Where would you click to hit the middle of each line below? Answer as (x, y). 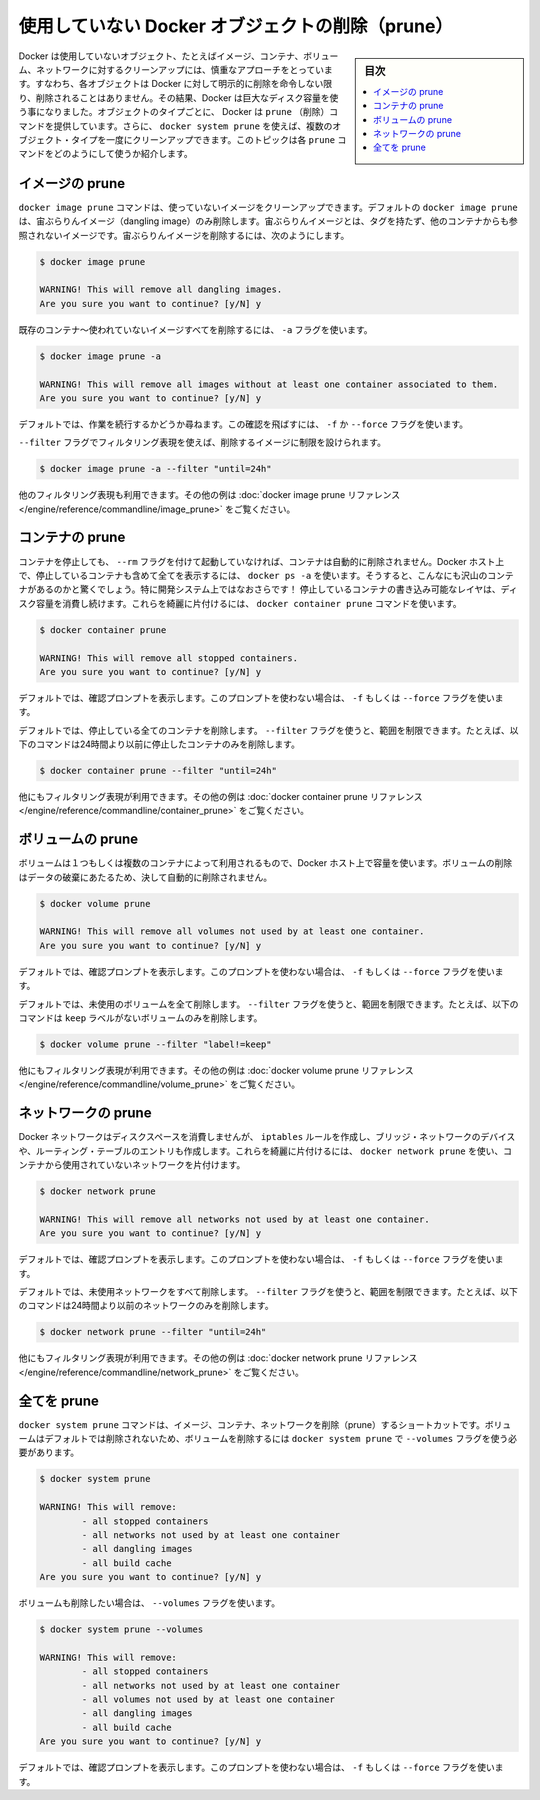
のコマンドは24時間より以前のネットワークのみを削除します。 (146, 1306)
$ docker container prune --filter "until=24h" (158, 771)
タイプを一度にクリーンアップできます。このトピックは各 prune (202, 139)
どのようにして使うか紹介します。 (123, 154)
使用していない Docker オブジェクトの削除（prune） (236, 26)
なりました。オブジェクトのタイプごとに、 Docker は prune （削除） (187, 112)
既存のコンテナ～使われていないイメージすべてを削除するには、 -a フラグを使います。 (196, 329)
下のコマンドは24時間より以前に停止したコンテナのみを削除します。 (159, 744)
